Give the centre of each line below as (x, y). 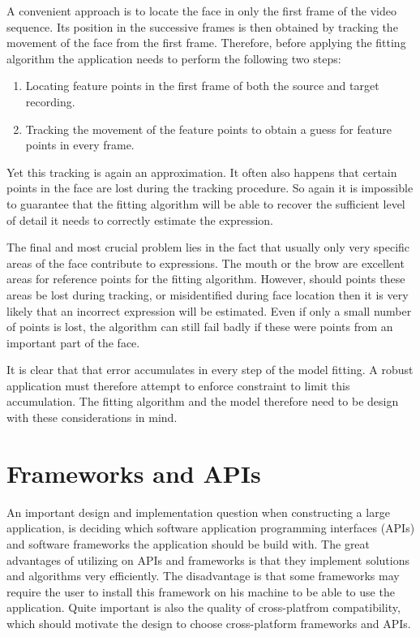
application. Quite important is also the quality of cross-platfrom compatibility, (204, 607)
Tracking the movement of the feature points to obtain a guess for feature (208, 129)
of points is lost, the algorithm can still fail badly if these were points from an (200, 327)
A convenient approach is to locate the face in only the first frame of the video (201, 11)
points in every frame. (80, 145)
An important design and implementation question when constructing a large (198, 512)
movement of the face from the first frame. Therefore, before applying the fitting (206, 43)
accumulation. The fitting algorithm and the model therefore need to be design (203, 401)
